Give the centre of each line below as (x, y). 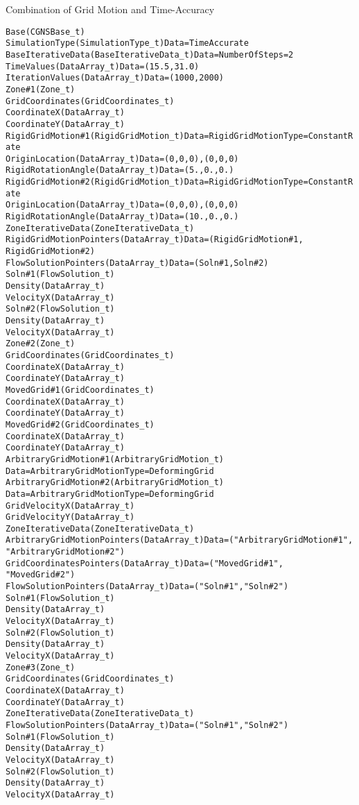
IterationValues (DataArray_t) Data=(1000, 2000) (115, 78)
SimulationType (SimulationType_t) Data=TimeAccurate (127, 43)
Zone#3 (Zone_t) (41, 667)
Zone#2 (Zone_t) (41, 344)
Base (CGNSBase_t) (45, 32)
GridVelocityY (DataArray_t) (70, 517)
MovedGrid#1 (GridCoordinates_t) (80, 390)
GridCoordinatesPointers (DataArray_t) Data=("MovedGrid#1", (145, 563)
